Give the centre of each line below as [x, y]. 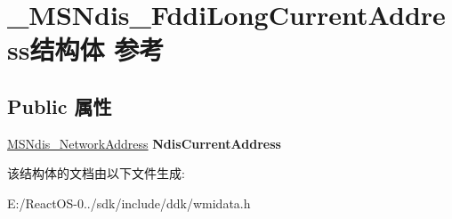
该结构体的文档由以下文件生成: [96, 173]
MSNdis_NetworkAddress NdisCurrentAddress [144, 143]
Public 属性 [60, 105]
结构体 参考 [97, 49]
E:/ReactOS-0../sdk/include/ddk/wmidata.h [129, 203]
